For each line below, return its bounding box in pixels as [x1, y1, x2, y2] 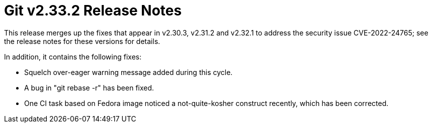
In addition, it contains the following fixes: [4, 52, 142, 61]
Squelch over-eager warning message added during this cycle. [24, 67, 233, 76]
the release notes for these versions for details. [4, 36, 160, 45]
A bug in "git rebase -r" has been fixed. [24, 83, 154, 92]
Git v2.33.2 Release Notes [4, 2, 182, 19]
